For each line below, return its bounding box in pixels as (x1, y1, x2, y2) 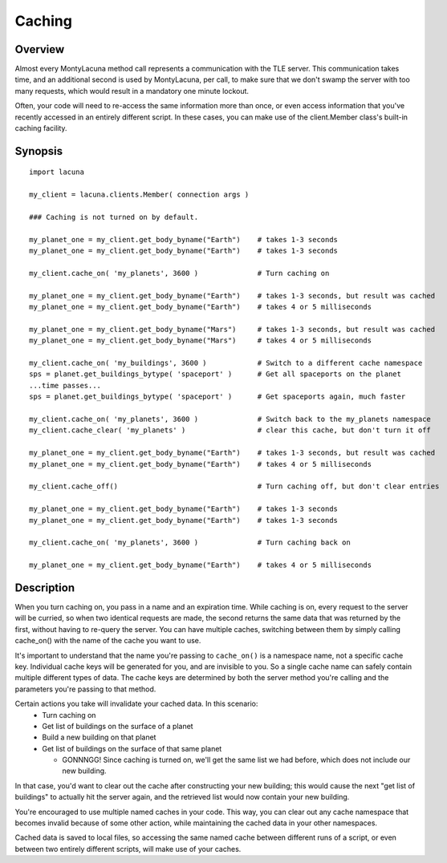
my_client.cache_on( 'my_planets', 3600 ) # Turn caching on (29, 269, 330, 278)
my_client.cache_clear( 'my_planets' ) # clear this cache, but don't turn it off (29, 426, 431, 435)
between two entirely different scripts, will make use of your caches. (14, 844, 242, 853)
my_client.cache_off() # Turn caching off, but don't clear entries (29, 482, 440, 491)
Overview (14, 43, 65, 56)
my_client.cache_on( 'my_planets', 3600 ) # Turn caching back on (29, 538, 351, 547)
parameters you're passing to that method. (14, 684, 156, 694)
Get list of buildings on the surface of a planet (42, 721, 193, 731)
